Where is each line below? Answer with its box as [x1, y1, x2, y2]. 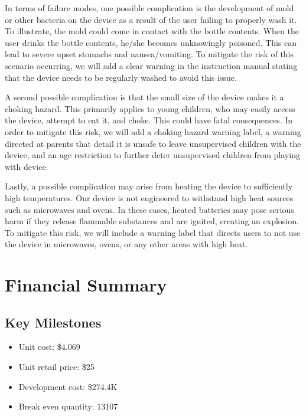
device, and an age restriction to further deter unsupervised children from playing [5, 149, 300, 161]
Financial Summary [5, 273, 167, 297]
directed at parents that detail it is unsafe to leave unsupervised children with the [5, 137, 301, 149]
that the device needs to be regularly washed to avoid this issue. [5, 71, 237, 83]
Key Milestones [5, 313, 102, 331]
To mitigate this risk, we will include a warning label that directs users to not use [5, 226, 301, 238]
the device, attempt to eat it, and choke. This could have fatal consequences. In [5, 114, 293, 126]
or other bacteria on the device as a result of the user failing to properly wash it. [5, 13, 297, 25]
